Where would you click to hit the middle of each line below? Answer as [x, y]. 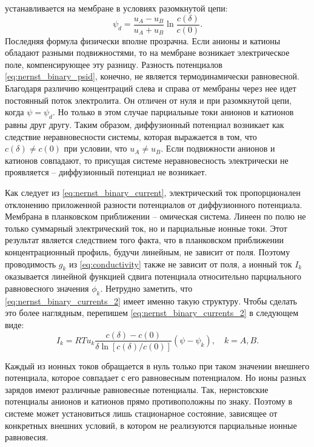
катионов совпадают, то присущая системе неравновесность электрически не [147, 160]
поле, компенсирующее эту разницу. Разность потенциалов [114, 64]
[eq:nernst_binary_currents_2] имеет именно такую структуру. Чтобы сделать [151, 301]
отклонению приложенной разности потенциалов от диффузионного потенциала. [154, 204]
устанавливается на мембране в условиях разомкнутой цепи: [116, 8]
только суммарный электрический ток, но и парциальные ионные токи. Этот [146, 228]
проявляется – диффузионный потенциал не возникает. [106, 172]
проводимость [31, 264]
